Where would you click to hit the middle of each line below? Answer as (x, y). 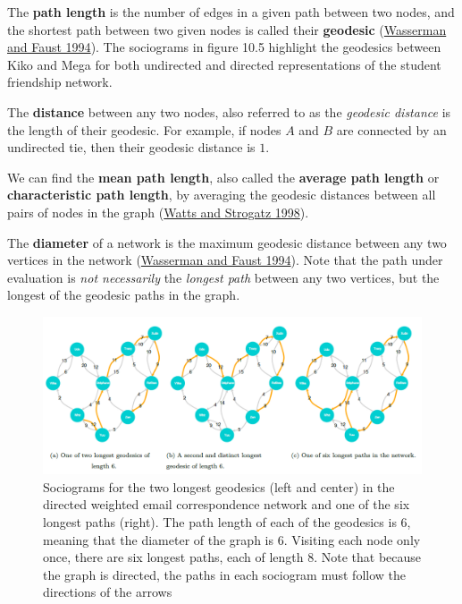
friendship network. (60, 82)
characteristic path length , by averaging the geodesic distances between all (222, 195)
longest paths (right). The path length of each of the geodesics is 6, (227, 522)
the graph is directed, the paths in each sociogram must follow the (225, 574)
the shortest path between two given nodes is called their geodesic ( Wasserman (227, 29)
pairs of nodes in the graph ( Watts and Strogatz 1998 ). (158, 212)
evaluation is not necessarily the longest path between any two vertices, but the (223, 277)
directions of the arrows (108, 592)
